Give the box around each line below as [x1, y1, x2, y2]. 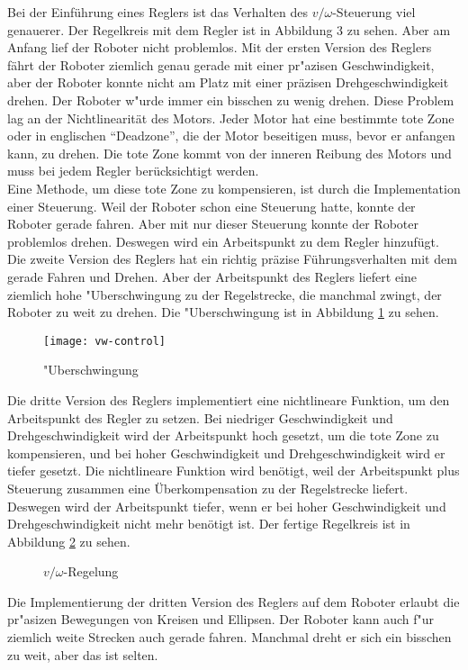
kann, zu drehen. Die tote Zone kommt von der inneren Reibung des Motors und [7, 143, 452, 162]
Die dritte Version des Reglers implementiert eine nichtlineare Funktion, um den [7, 390, 450, 409]
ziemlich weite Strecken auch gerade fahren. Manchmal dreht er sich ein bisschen [7, 628, 452, 647]
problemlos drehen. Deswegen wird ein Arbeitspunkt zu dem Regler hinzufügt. [7, 231, 439, 250]
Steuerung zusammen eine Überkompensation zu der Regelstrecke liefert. [7, 478, 409, 497]
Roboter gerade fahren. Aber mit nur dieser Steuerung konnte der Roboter [7, 214, 419, 233]
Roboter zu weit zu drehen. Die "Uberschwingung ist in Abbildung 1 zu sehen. [7, 303, 439, 321]
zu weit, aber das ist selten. [7, 645, 158, 664]
